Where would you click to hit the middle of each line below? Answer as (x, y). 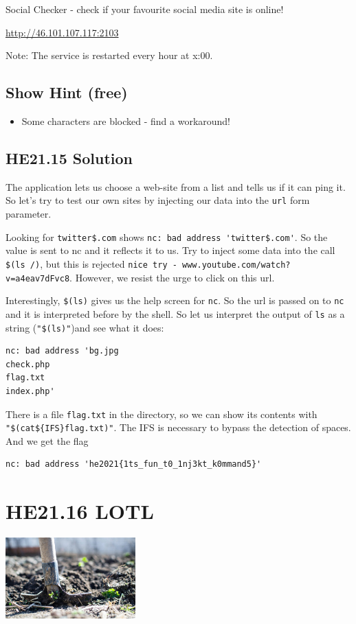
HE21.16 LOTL (80, 511)
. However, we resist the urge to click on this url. (172, 277)
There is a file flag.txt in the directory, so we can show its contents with (162, 414)
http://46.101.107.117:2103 (62, 32)
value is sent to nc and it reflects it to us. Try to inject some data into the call (170, 250)
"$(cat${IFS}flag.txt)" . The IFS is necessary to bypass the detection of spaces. (178, 427)
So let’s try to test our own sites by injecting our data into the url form (158, 200)
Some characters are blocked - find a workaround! (126, 120)
